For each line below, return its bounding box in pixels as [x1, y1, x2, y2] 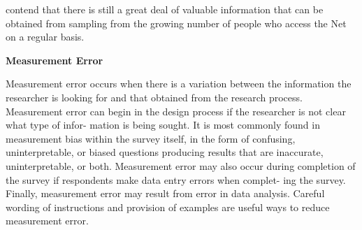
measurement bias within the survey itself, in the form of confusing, [6, 131, 296, 145]
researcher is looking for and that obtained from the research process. [6, 89, 303, 104]
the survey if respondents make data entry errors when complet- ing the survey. [6, 172, 346, 187]
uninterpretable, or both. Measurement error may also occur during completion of [6, 158, 356, 173]
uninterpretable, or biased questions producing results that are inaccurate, [6, 145, 324, 159]
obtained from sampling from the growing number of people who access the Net [6, 15, 347, 30]
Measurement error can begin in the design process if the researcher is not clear [6, 103, 346, 118]
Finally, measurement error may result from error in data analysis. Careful [6, 186, 325, 201]
